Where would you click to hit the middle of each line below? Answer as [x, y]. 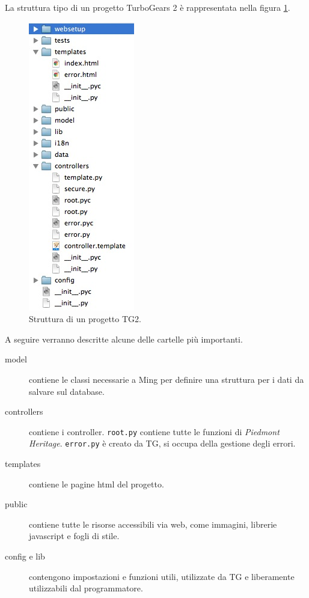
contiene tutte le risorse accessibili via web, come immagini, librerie [153, 524]
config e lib [25, 556]
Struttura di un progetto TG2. [85, 319]
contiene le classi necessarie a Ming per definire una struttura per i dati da [167, 379]
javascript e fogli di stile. [74, 536]
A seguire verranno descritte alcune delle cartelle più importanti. [124, 339]
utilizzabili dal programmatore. [86, 588]
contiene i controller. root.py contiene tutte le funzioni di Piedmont [154, 431]
